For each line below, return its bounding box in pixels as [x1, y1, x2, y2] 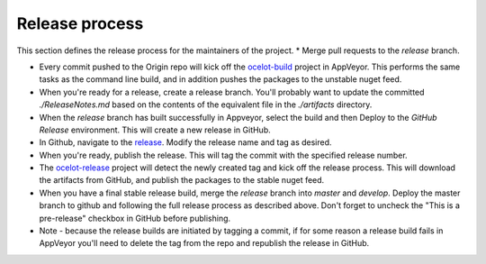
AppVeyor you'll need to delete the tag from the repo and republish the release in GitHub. [39, 238, 370, 249]
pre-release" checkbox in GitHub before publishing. [39, 213, 231, 223]
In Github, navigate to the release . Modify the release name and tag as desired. [39, 137, 332, 148]
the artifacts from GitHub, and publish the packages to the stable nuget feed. [39, 175, 325, 186]
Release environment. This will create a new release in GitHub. [39, 124, 271, 135]
